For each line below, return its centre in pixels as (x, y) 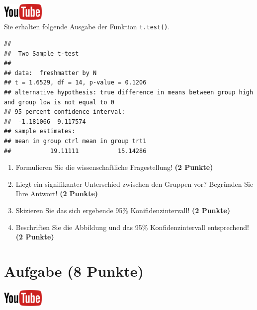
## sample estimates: (40, 131)
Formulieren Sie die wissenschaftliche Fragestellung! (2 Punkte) (114, 167)
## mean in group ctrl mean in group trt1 (75, 141)
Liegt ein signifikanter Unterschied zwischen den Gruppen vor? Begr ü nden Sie (134, 184)
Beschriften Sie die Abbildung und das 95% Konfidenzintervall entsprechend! (132, 227)
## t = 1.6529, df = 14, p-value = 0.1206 (75, 83)
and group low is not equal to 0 (59, 102)
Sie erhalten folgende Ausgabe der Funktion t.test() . (87, 27)
